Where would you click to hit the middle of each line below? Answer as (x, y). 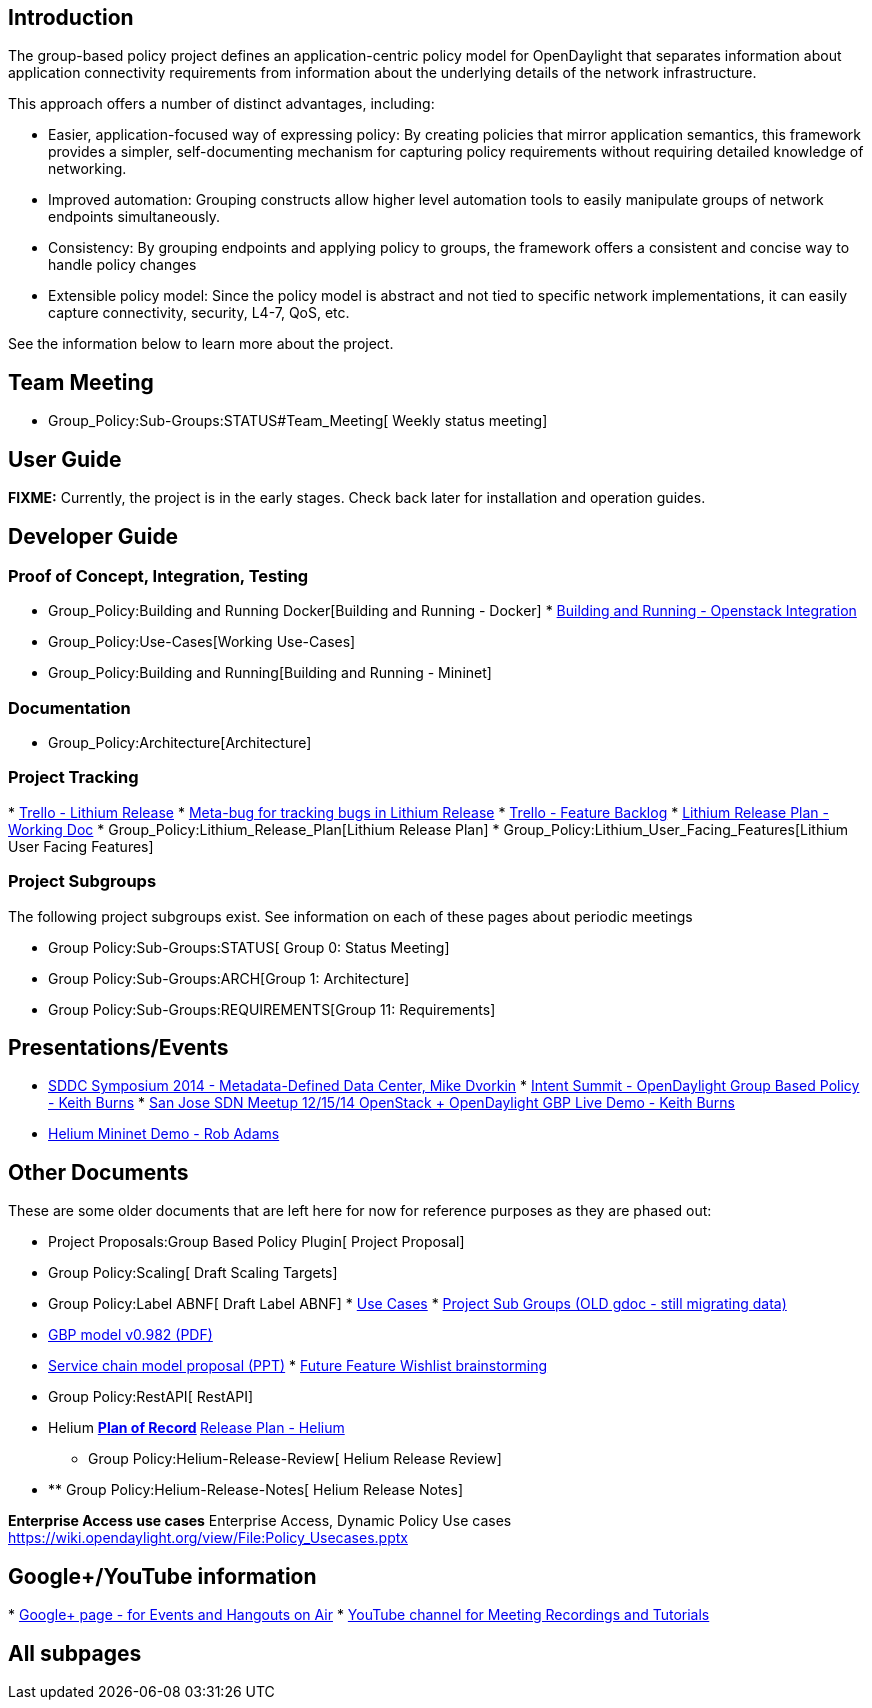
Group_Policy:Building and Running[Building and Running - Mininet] (270, 673)
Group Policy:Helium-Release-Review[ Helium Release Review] (295, 1459)
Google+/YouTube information (162, 1576)
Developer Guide (93, 536)
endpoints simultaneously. (134, 217)
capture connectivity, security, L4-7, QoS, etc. (199, 313)
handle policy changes (122, 265)
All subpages (75, 1653)
